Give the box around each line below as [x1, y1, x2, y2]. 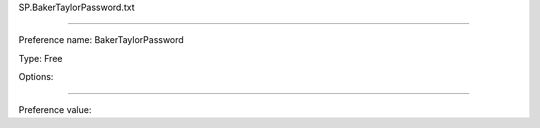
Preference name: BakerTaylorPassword [18, 34, 184, 46]
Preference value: [18, 103, 92, 115]
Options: [18, 71, 54, 83]
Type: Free [18, 52, 63, 64]
